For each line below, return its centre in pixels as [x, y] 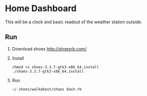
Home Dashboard [41, 8]
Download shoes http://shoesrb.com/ [49, 48]
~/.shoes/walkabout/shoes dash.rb [47, 89]
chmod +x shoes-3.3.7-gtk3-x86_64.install [55, 67]
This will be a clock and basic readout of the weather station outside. [74, 22]
